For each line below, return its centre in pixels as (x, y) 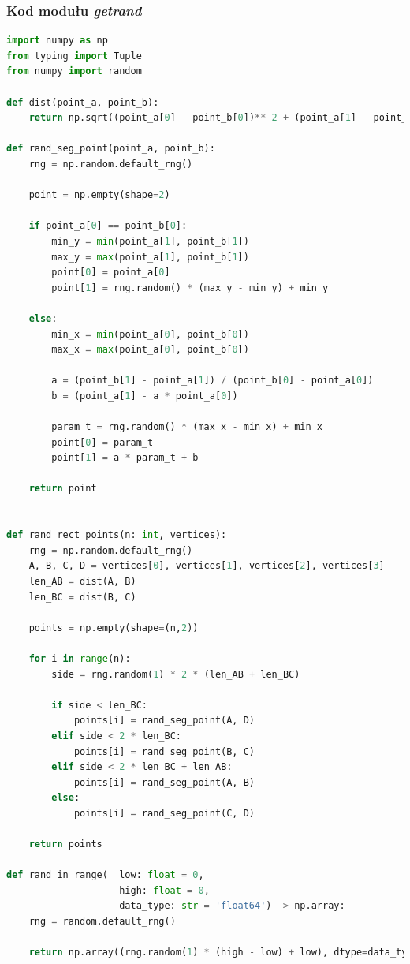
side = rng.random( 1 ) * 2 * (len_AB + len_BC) (176, 674)
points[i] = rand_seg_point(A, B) (164, 782)
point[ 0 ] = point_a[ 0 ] (111, 273)
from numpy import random (74, 71)
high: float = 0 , (164, 890)
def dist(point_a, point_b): (83, 102)
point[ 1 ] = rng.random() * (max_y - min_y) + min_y (190, 288)
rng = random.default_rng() (102, 922)
